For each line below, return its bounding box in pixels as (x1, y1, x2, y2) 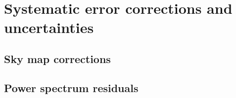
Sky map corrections (4, 51, 111, 66)
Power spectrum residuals (4, 80, 139, 95)
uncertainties (4, 17, 94, 37)
